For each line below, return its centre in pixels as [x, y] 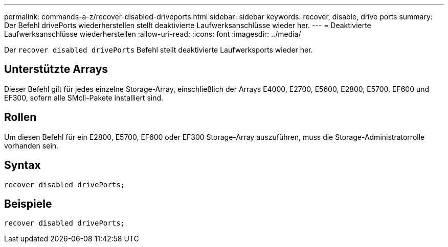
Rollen [20, 117]
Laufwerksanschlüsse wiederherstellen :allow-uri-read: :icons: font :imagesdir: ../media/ [153, 34]
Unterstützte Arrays [56, 69]
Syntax [23, 165]
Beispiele [28, 204]
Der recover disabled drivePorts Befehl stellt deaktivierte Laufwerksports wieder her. [159, 50]
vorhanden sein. [31, 145]
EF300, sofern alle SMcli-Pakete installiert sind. [84, 97]
